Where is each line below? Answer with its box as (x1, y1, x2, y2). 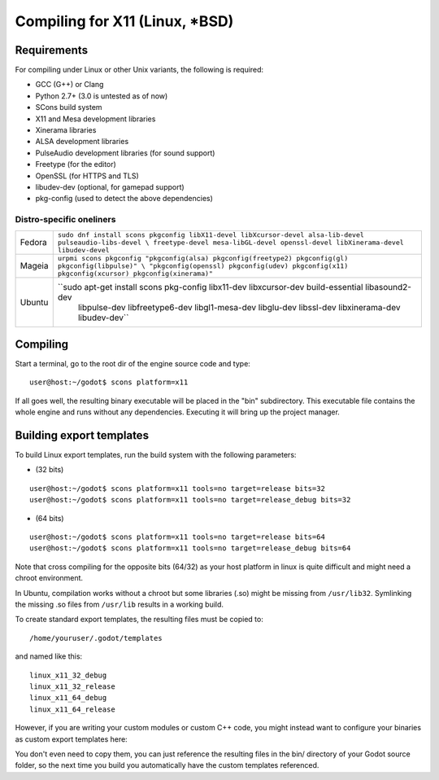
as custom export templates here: (15, 734, 128, 744)
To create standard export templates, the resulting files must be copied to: (15, 615, 263, 624)
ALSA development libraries (35, 137, 129, 147)
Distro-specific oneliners (15, 214, 116, 226)
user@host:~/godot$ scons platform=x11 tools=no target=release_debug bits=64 (29, 544, 351, 553)
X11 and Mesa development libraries (35, 114, 156, 124)
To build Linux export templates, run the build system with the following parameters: (15, 450, 297, 460)
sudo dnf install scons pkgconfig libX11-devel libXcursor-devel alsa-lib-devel (57, 230, 365, 239)
